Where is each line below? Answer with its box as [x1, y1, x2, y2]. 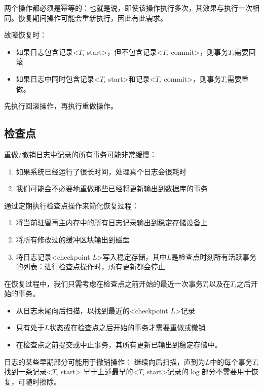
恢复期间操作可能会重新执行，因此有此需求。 [18, 12, 167, 23]
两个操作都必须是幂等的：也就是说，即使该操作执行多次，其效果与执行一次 [4, 3, 252, 13]
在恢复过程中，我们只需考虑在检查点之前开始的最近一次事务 [4, 278, 203, 289]
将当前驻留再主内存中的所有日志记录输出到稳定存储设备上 [16, 217, 208, 228]
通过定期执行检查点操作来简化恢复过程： [4, 200, 139, 210]
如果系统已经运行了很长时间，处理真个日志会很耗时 [16, 166, 186, 176]
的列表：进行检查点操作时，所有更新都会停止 [16, 261, 165, 272]
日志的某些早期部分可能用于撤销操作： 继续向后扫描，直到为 [4, 356, 205, 367]
